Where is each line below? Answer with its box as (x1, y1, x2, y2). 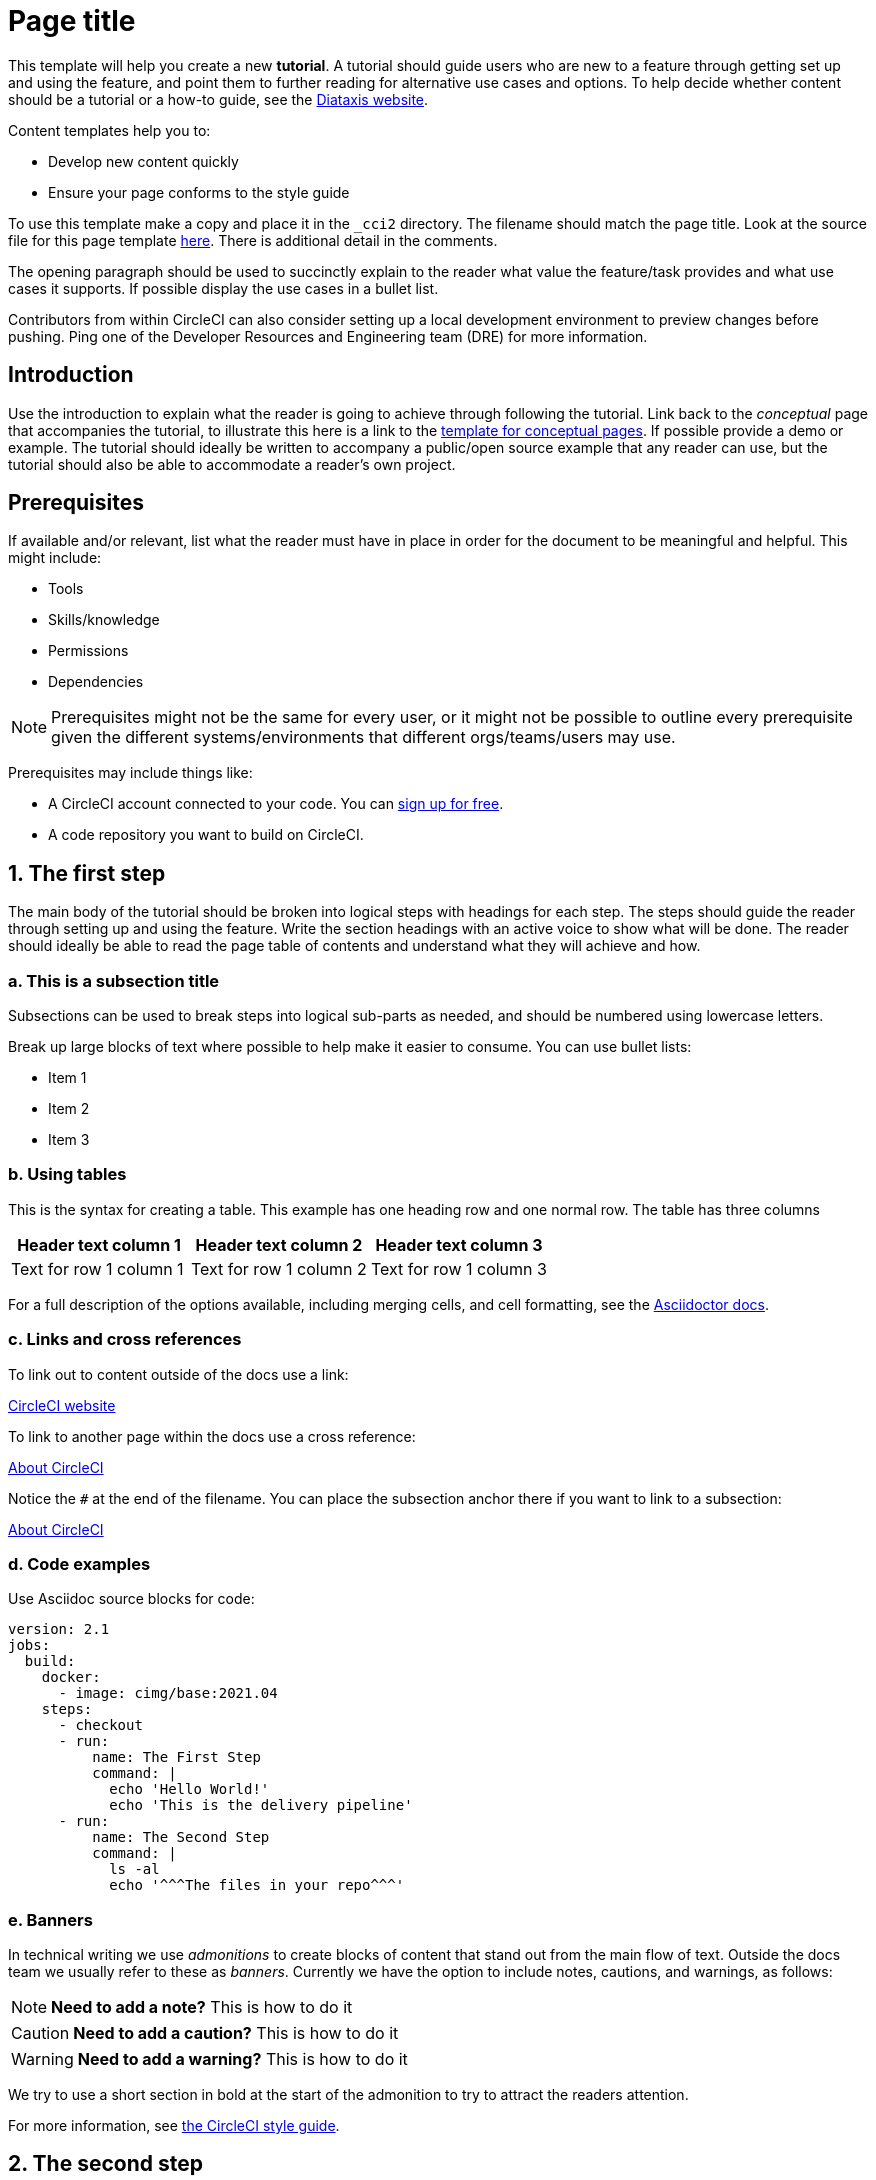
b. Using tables (8, 1164, 127, 1185)
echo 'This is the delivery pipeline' (109, 1797, 413, 1814)
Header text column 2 (195, 1234, 363, 1255)
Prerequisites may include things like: (8, 764, 253, 782)
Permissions (48, 642, 129, 660)
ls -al (109, 1861, 160, 1878)
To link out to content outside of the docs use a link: (8, 1365, 349, 1383)
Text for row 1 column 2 (190, 1258, 367, 1279)
